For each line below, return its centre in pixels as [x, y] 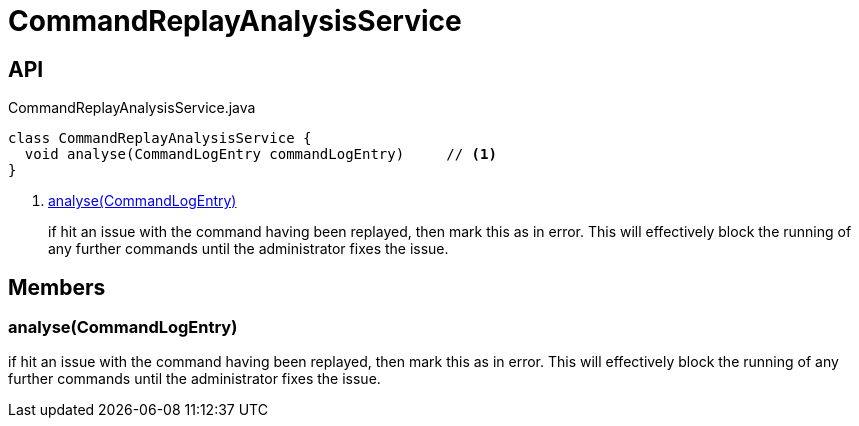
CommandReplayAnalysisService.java [132, 108]
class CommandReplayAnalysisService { [160, 138]
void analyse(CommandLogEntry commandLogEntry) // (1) [260, 154]
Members [57, 287]
